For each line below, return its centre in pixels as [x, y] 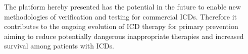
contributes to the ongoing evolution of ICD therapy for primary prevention [121, 26]
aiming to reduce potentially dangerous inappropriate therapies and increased [124, 36]
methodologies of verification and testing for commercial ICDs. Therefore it [121, 16]
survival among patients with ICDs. [59, 46]
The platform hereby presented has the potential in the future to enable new [122, 6]
